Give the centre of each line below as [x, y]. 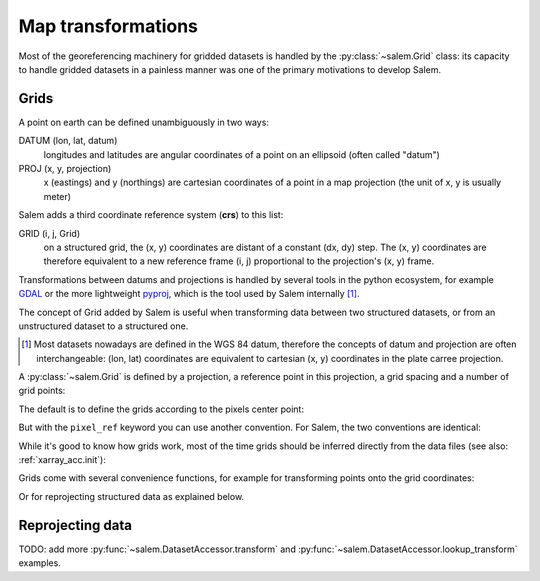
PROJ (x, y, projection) [65, 169]
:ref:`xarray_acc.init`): [62, 460]
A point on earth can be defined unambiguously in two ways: [144, 122]
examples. [40, 563]
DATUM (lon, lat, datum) [68, 141]
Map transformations [108, 26]
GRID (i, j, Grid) [49, 233]
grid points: [42, 391]
